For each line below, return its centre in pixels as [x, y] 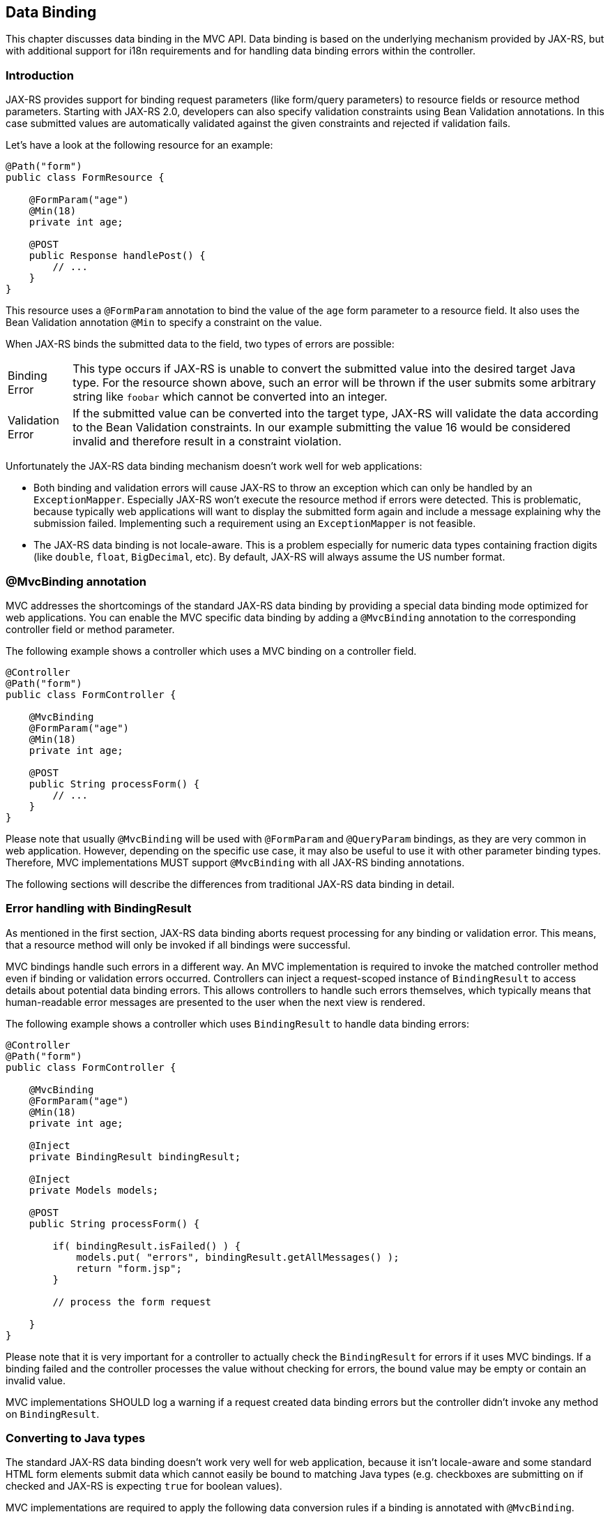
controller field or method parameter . [90, 629]
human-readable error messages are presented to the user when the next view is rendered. [215, 1002]
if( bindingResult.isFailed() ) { [147, 1246]
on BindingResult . [53, 1414]
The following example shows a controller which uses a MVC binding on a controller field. [211, 651]
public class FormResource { [85, 178]
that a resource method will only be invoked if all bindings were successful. [178, 944]
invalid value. [36, 1380]
